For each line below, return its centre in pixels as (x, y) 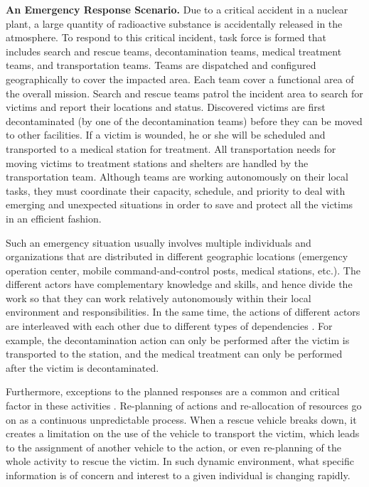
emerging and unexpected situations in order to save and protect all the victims (180, 204)
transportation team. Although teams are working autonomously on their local (177, 177)
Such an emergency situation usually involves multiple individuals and (159, 242)
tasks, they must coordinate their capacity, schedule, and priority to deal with (176, 190)
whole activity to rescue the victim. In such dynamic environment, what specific (180, 461)
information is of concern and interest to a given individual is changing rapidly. (178, 475)
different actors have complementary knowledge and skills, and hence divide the (179, 284)
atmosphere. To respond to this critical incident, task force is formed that (166, 37)
